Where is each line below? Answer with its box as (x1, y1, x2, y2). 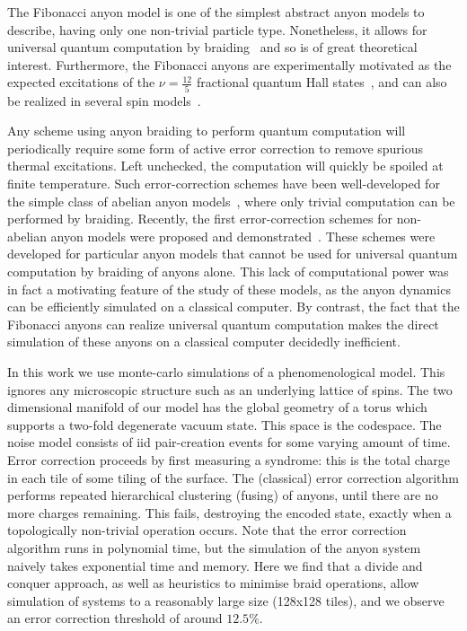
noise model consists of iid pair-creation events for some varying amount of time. (7, 433, 451, 451)
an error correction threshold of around (7, 609, 223, 627)
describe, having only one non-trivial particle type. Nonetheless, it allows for (7, 20, 427, 39)
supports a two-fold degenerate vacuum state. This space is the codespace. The (7, 415, 442, 434)
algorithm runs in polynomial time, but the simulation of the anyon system (7, 538, 421, 557)
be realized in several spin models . (7, 91, 201, 110)
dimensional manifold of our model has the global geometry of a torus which (7, 398, 427, 416)
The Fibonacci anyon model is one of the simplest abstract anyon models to (7, 3, 425, 21)
